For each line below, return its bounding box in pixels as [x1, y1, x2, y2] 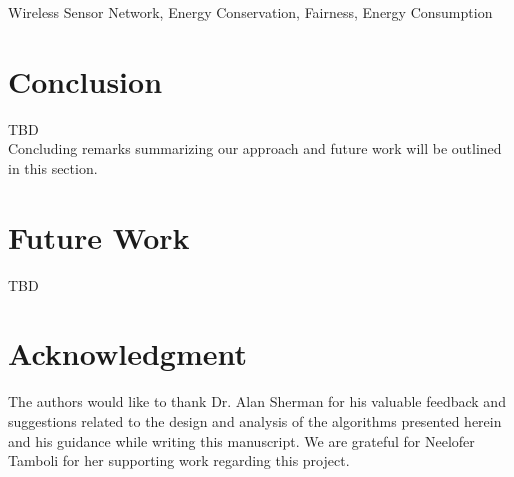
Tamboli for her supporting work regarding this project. [8, 450, 350, 471]
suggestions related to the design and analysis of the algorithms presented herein [8, 410, 502, 431]
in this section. [8, 157, 98, 178]
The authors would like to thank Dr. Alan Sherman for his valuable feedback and [8, 391, 506, 412]
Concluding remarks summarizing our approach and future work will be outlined [8, 138, 502, 159]
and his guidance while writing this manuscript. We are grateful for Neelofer [8, 430, 475, 451]
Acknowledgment [8, 333, 247, 374]
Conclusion [8, 60, 163, 101]
